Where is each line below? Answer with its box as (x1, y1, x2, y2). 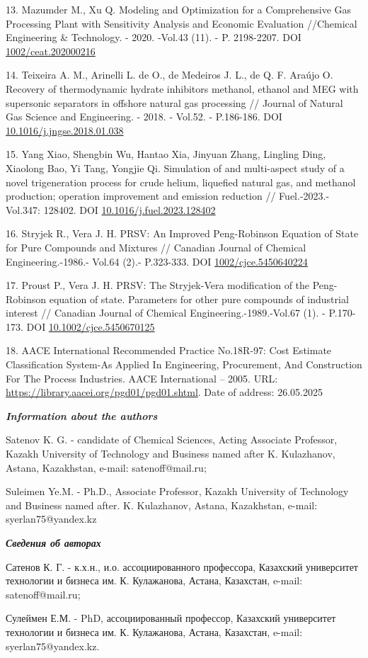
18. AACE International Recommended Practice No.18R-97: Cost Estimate (6, 343, 332, 358)
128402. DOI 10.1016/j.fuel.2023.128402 (43, 202, 216, 217)
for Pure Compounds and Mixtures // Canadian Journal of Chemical (6, 239, 306, 254)
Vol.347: (6, 202, 41, 217)
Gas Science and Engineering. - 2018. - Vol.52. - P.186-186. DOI (6, 109, 282, 124)
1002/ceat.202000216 (6, 43, 96, 58)
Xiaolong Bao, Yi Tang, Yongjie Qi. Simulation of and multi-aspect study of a (6, 160, 345, 175)
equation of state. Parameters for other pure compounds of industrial (49, 291, 349, 306)
